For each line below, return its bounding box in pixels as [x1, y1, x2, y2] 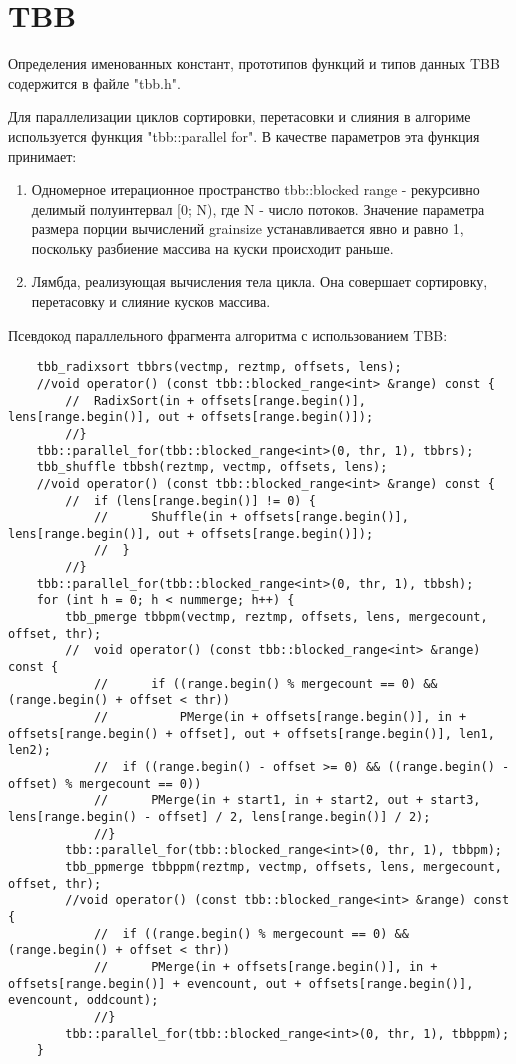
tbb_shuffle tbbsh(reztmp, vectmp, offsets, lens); [36, 460, 388, 475]
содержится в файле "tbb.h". [8, 72, 181, 93]
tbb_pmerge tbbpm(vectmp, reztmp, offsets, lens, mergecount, [65, 610, 488, 625]
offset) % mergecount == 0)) [8, 776, 202, 791]
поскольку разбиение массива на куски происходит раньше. [31, 237, 394, 258]
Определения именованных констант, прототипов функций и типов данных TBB [8, 53, 500, 74]
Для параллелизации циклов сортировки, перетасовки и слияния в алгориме [8, 106, 471, 127]
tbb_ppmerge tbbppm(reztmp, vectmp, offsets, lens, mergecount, [65, 859, 502, 874]
